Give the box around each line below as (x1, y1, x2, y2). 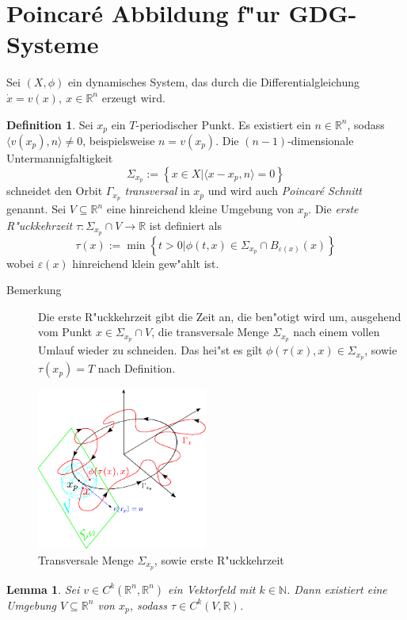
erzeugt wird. (101, 89, 165, 105)
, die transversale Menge (151, 323, 269, 340)
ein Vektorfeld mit (168, 580, 256, 597)
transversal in (124, 182, 190, 199)
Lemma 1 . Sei (6, 580, 80, 597)
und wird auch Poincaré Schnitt (207, 182, 363, 199)
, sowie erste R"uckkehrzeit (154, 551, 284, 568)
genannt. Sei (6, 201, 67, 217)
